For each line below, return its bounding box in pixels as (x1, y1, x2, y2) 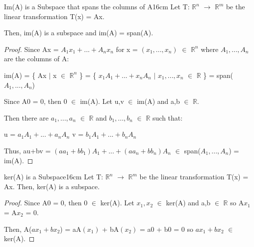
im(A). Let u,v (80, 96, 124, 106)
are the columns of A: (4, 53, 69, 64)
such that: (152, 112, 183, 123)
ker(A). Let (100, 198, 134, 208)
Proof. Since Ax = (4, 44, 59, 54)
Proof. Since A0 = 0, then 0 (4, 198, 88, 208)
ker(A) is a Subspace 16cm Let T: (4, 172, 103, 182)
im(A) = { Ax (4, 70, 47, 80)
